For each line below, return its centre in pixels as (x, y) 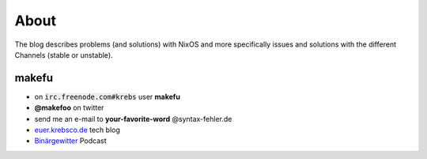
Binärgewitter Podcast (70, 141)
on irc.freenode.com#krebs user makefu (108, 97)
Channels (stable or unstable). (64, 55)
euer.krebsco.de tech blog (77, 130)
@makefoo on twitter (69, 108)
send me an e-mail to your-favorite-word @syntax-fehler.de (133, 119)
